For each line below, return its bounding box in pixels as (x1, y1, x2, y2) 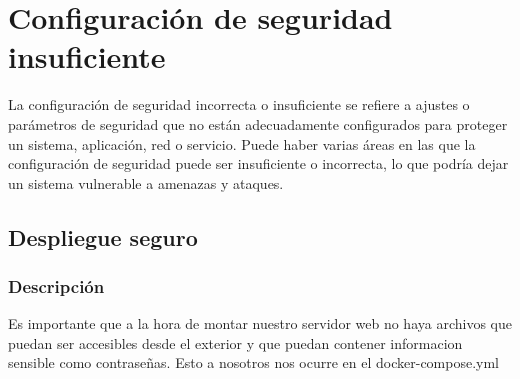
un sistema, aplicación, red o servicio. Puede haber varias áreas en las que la (8, 133, 476, 154)
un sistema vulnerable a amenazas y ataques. (8, 172, 284, 193)
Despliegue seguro (8, 221, 198, 252)
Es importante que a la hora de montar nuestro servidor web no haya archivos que (8, 313, 512, 334)
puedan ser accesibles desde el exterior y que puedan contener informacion (8, 332, 463, 353)
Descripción (8, 273, 105, 298)
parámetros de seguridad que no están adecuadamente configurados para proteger (8, 113, 508, 134)
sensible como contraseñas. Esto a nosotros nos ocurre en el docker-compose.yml (8, 352, 500, 373)
